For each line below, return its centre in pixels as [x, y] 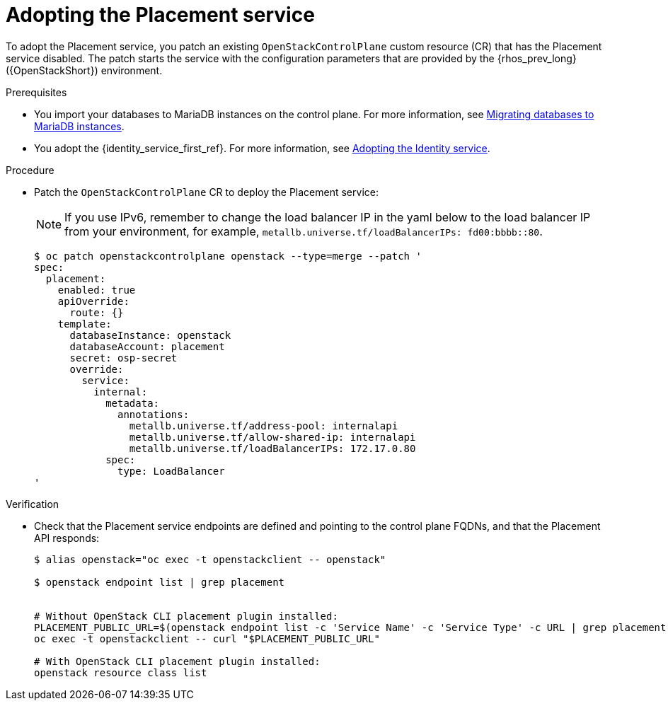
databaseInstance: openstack [150, 335]
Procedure [30, 170]
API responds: [67, 538]
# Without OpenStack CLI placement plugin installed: [186, 616]
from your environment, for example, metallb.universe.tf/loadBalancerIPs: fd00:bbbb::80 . [304, 231]
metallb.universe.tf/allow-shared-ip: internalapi [272, 437]
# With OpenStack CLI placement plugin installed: [177, 661]
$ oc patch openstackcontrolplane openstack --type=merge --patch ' [228, 256]
